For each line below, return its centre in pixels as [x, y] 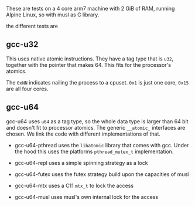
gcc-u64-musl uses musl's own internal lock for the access [86, 197]
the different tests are [32, 26]
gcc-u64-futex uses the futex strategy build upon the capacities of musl [102, 174]
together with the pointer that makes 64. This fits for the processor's [89, 65]
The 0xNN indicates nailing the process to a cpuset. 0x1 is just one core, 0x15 [97, 82]
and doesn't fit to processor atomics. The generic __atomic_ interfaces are [96, 127]
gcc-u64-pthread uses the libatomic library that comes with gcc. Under [102, 145]
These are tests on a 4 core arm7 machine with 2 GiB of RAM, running [90, 9]
